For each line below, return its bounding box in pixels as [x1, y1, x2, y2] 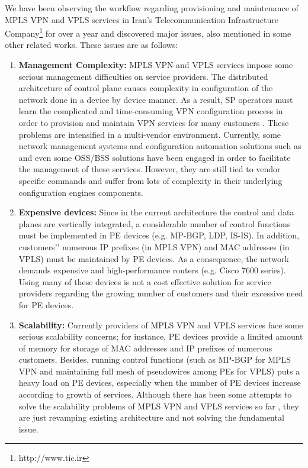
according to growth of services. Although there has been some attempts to [18, 388, 292, 401]
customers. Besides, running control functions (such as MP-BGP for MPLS [18, 353, 291, 366]
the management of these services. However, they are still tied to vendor [18, 163, 281, 175]
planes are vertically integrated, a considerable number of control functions [18, 217, 291, 230]
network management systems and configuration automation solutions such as [18, 140, 301, 152]
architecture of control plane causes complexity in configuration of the [18, 82, 273, 94]
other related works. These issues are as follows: [5, 38, 178, 51]
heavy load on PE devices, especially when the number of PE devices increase [18, 376, 301, 389]
